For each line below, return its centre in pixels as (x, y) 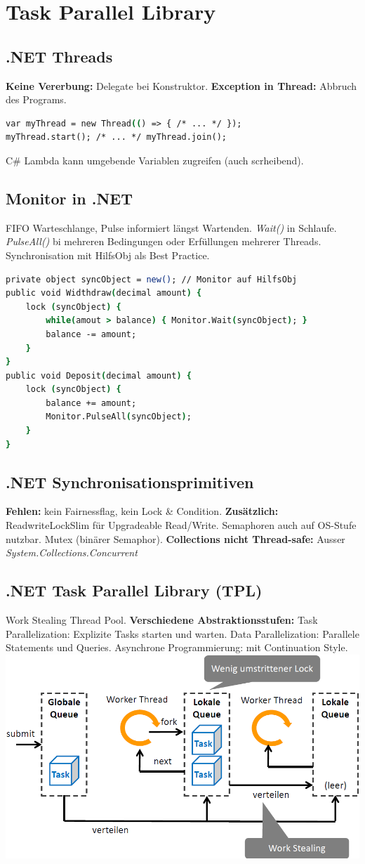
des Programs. (36, 99)
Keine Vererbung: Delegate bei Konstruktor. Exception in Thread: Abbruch (181, 85)
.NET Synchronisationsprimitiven (130, 482)
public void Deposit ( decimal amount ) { (99, 375)
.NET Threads (59, 56)
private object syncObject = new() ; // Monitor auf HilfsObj (152, 279)
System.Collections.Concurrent (72, 552)
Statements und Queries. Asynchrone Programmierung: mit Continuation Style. (177, 647)
